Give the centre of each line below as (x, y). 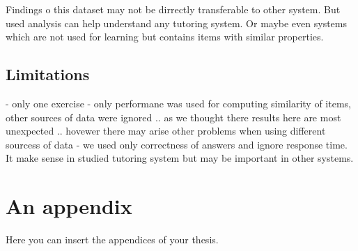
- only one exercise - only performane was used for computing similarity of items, (178, 103)
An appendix (69, 206)
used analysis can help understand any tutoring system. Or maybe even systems (177, 23)
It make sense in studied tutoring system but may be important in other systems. (180, 158)
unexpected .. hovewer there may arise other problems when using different (166, 131)
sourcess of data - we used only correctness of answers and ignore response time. (177, 144)
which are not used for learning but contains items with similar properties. (165, 37)
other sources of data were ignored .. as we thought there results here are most (173, 117)
